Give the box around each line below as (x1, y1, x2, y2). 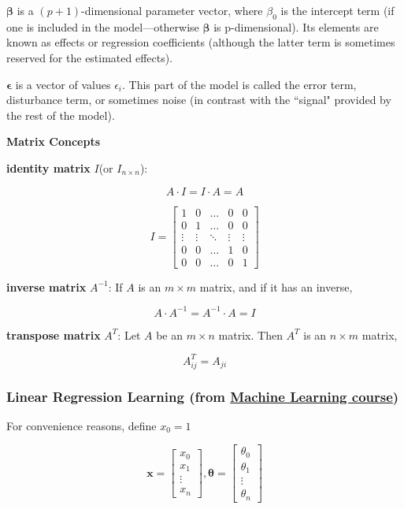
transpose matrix (6, 326, 101, 343)
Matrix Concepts (6, 133, 101, 150)
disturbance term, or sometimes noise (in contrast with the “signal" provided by (6, 91, 391, 108)
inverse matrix (6, 278, 87, 295)
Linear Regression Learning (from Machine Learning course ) (6, 386, 399, 406)
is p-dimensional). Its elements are (213, 18, 379, 35)
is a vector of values (15, 76, 111, 92)
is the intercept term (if (280, 2, 395, 18)
